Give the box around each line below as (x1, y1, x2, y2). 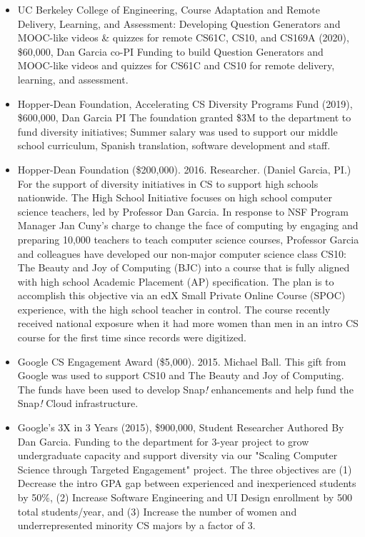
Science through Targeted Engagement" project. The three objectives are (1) (17, 461, 352, 476)
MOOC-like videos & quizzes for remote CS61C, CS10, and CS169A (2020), (17, 30, 349, 45)
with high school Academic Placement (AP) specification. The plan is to (17, 273, 334, 288)
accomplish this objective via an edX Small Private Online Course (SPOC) (17, 288, 346, 303)
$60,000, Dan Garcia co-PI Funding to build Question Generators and (17, 44, 324, 59)
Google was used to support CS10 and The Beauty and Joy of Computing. (17, 368, 344, 383)
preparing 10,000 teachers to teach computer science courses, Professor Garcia (17, 231, 359, 246)
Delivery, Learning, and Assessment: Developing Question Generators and (17, 16, 341, 31)
